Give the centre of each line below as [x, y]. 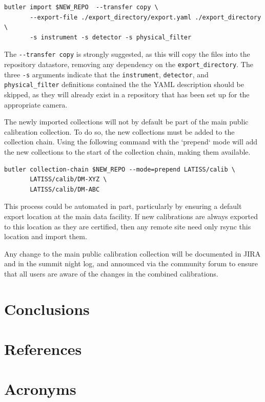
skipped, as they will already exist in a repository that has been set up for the [127, 94]
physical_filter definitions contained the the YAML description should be [124, 84]
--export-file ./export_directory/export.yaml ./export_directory [146, 17]
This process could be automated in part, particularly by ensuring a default [123, 206]
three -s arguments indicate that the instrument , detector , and [106, 74]
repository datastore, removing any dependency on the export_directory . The [129, 64]
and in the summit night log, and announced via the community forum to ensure [131, 263]
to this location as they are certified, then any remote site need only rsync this [128, 226]
